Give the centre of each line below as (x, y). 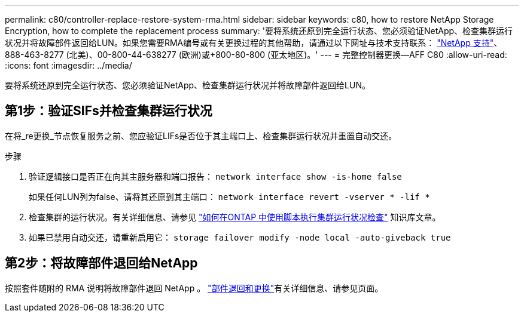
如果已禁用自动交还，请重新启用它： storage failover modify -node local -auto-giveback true (240, 237)
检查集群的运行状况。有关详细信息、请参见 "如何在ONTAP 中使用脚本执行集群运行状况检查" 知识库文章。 (235, 217)
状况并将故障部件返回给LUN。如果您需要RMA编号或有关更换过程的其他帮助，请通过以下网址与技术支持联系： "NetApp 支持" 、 (254, 43)
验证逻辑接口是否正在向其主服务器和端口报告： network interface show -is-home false (215, 176)
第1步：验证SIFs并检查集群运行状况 (109, 111)
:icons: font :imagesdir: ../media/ (68, 65)
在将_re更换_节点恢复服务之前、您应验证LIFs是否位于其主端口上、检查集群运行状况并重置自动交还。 (201, 136)
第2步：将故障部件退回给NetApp (101, 263)
